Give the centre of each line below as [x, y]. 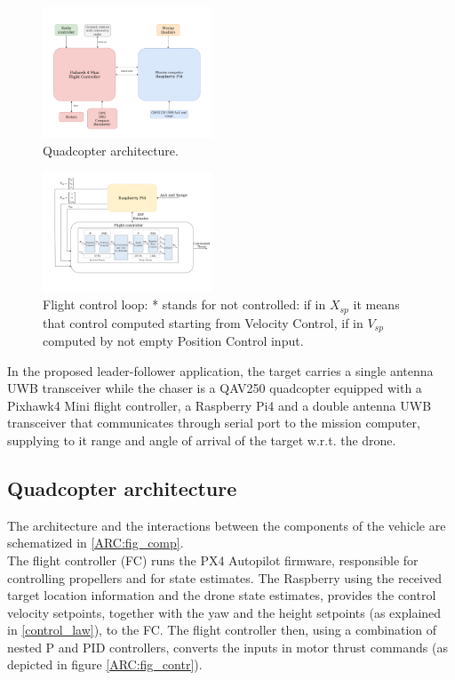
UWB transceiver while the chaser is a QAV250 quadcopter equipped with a [215, 388]
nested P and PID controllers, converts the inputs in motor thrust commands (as [227, 647]
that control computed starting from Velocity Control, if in [203, 322]
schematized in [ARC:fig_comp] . [96, 543]
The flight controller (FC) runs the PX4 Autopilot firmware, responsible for [213, 560]
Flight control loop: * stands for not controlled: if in [184, 304]
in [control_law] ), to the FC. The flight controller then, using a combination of [222, 630]
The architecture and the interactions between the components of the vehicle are [227, 525]
